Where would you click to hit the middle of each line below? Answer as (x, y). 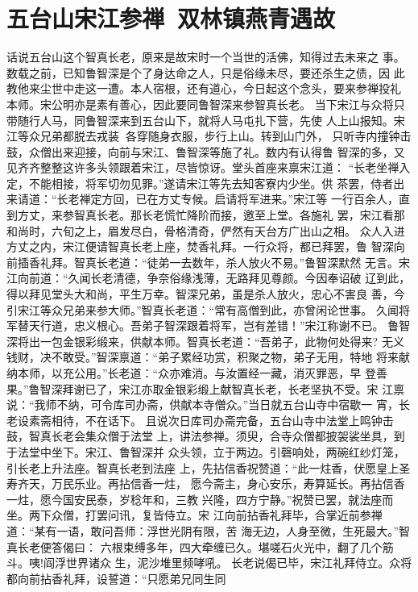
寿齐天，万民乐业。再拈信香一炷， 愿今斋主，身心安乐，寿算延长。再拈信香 (206, 484)
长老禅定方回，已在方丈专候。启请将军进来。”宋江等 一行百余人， (228, 199)
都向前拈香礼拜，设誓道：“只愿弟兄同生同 (116, 578)
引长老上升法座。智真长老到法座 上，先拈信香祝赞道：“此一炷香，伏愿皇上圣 (209, 467)
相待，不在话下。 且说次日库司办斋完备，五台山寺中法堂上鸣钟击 (222, 420)
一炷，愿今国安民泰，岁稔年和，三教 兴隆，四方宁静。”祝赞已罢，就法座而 (200, 499)
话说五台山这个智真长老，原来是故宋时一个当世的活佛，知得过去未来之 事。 (206, 57)
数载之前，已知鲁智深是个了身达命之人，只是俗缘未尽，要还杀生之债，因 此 (206, 72)
